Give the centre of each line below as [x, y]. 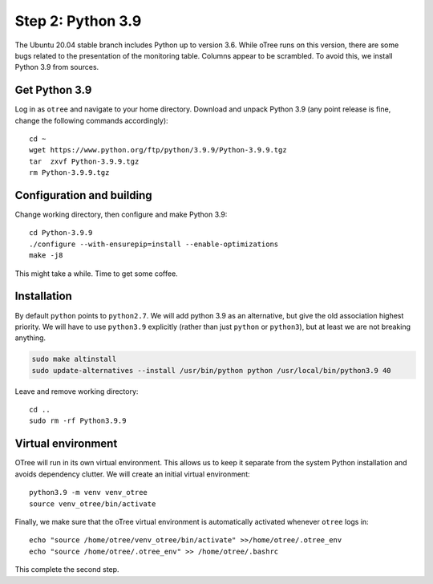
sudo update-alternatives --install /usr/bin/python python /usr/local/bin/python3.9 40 [212, 370]
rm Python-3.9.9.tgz [69, 173]
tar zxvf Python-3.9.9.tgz [84, 161]
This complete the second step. [67, 570]
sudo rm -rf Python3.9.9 [78, 421]
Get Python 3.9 [53, 90]
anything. [30, 338]
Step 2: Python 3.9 [78, 21]
